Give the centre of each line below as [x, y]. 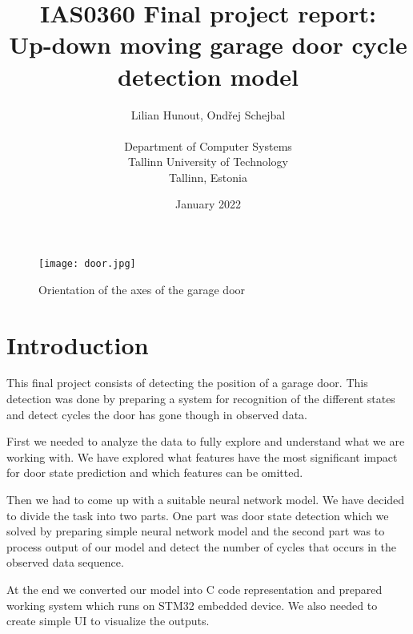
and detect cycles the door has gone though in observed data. [157, 414]
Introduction [78, 344]
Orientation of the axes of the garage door [142, 289]
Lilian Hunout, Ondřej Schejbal [208, 114]
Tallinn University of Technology [208, 162]
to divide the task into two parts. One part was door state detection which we [198, 515]
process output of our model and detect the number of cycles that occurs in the [201, 546]
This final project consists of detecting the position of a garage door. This [187, 383]
